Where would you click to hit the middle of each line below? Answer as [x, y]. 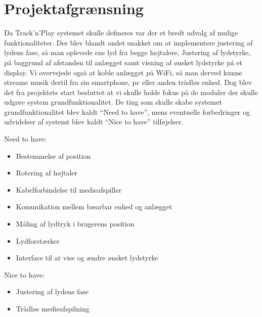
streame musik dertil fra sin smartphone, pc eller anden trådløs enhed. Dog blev [128, 82]
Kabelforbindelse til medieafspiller [69, 189]
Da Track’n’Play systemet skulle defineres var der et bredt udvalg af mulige [121, 33]
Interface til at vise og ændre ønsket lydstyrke [87, 258]
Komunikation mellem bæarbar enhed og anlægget [94, 207]
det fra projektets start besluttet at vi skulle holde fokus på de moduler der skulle [131, 92]
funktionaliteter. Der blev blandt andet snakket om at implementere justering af [128, 42]
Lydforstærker [38, 240]
